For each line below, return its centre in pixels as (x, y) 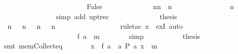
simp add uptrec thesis (116, 16)
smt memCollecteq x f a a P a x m (81, 46)
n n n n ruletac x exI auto (95, 26)
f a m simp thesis (139, 36)
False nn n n (160, 6)
